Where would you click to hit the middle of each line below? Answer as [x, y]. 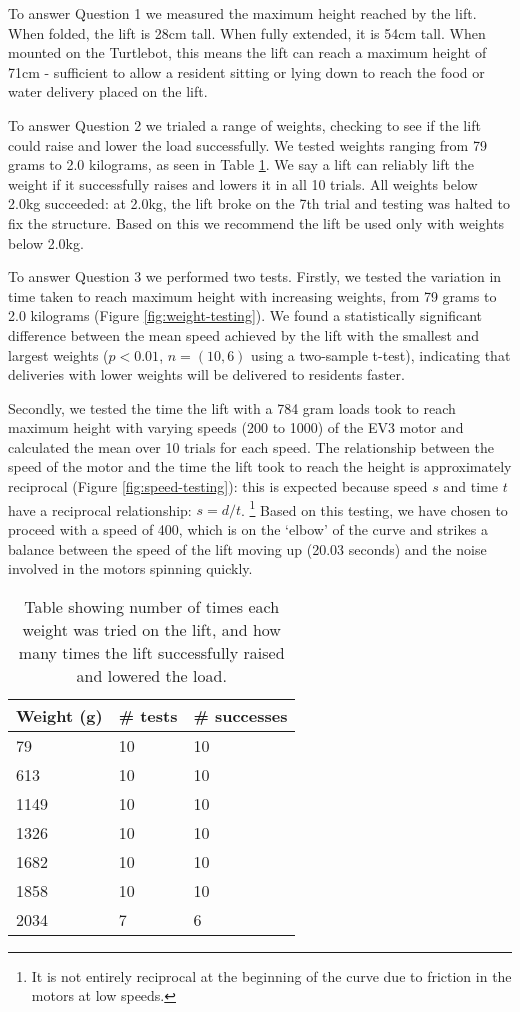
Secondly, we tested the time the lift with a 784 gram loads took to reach [232, 407]
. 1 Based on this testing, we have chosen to [374, 508]
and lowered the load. [151, 675]
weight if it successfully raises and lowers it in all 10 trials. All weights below [243, 183]
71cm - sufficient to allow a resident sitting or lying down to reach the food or [246, 71]
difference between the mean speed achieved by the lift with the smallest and [244, 334]
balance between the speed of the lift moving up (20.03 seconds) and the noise [247, 548]
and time [470, 486]
